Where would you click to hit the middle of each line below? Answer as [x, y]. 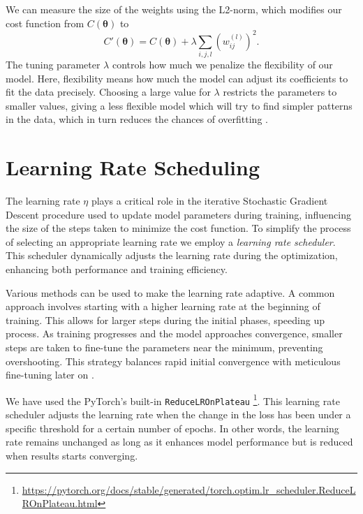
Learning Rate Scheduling [133, 167]
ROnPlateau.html [60, 503]
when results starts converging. [72, 455]
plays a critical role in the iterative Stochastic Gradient [209, 201]
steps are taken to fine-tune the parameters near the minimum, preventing [164, 347]
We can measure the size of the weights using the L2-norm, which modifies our [174, 9]
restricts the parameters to [280, 92]
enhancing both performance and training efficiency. [117, 269]
